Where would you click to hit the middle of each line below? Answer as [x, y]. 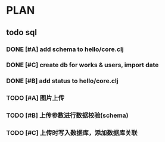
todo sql [22, 32]
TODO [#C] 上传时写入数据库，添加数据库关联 [72, 133]
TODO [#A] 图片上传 [35, 98]
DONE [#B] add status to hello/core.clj [62, 81]
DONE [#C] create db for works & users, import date [82, 65]
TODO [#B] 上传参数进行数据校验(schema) [68, 115]
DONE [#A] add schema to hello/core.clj [65, 49]
